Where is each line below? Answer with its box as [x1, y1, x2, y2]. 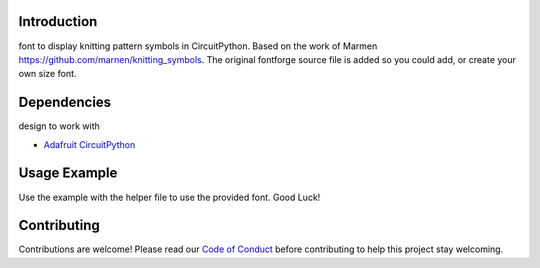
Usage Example [18, 165, 118, 182]
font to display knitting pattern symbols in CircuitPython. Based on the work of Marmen [18, 40, 378, 52]
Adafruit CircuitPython [43, 138, 136, 150]
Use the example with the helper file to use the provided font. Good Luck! [18, 191, 321, 203]
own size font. [18, 68, 77, 80]
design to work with [18, 120, 100, 132]
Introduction [18, 13, 98, 30]
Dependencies [18, 94, 112, 111]
